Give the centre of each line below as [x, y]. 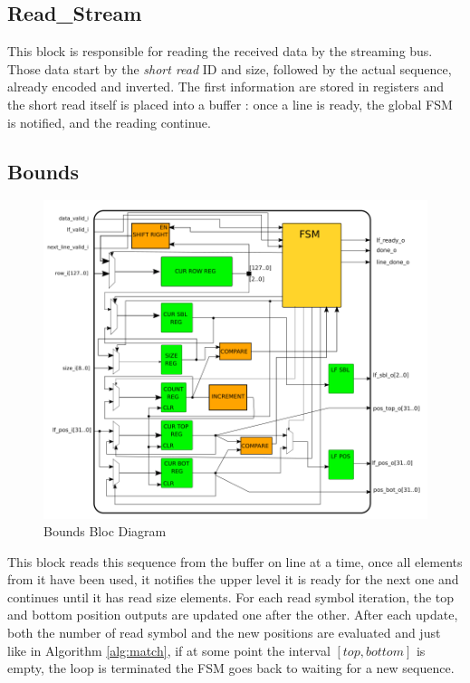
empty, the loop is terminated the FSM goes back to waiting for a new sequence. [231, 668]
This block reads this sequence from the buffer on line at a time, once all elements [235, 561]
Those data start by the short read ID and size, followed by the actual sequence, [230, 68]
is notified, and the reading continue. [109, 122]
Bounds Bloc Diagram [105, 531]
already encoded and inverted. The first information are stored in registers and [226, 87]
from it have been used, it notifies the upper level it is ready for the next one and [233, 579]
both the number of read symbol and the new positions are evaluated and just [224, 633]
